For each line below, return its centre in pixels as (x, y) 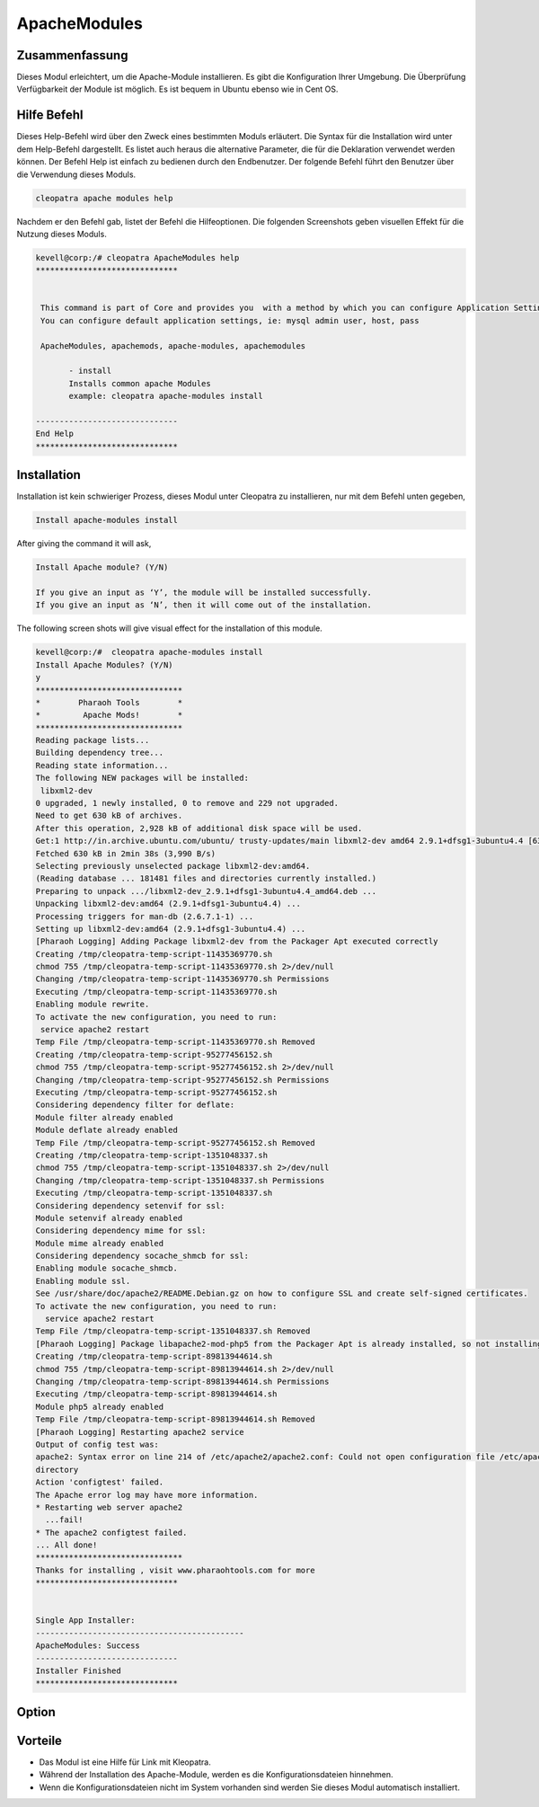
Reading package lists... (93, 740)
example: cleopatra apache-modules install (166, 396)
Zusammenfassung (72, 55)
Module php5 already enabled (100, 1407)
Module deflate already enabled (107, 1130)
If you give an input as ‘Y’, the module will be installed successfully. (204, 592)
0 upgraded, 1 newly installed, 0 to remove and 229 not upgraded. (187, 803)
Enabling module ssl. (83, 1281)
